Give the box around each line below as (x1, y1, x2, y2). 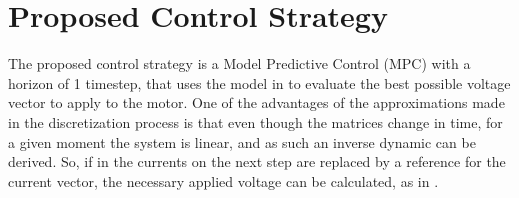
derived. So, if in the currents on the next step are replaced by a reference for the (8, 151, 506, 172)
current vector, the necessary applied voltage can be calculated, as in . (8, 170, 439, 191)
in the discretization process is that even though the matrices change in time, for (8, 111, 503, 132)
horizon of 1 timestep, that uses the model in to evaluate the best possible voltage (8, 72, 511, 93)
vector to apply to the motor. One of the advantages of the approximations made (8, 92, 505, 113)
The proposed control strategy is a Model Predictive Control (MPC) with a (8, 53, 471, 74)
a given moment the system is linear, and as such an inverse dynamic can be (8, 131, 476, 152)
